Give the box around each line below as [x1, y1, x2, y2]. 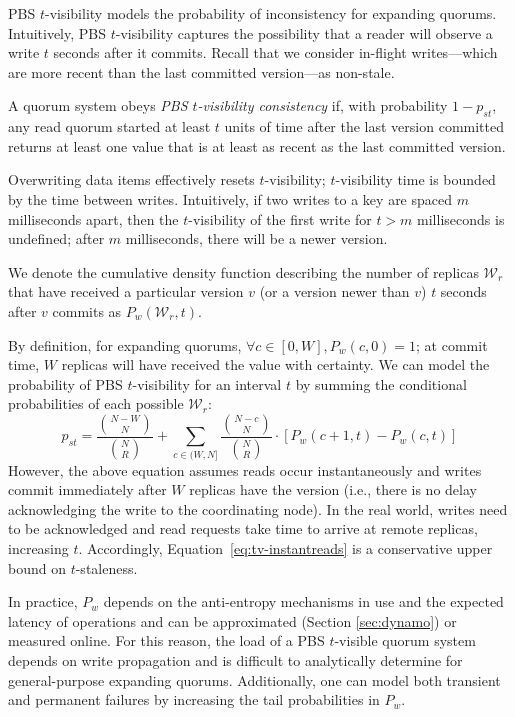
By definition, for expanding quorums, [8, 334, 242, 355]
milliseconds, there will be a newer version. [125, 228, 388, 249]
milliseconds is [417, 208, 505, 229]
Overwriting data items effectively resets [8, 169, 255, 190]
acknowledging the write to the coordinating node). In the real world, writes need [8, 498, 508, 519]
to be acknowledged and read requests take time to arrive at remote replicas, [8, 518, 478, 539]
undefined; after [8, 228, 105, 249]
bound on [8, 557, 66, 578]
